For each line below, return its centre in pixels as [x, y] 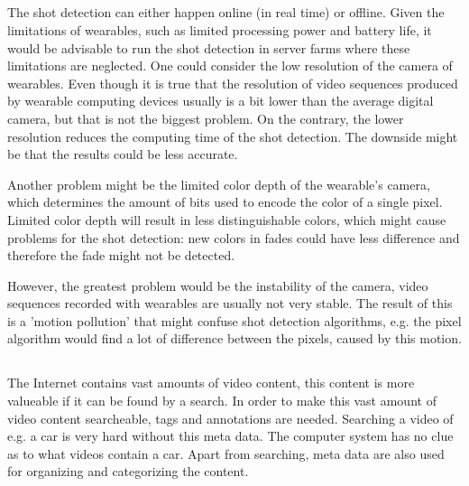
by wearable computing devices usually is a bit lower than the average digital [221, 101]
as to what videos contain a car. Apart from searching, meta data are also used [226, 453]
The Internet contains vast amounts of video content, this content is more [211, 383]
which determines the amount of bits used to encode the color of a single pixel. [225, 202]
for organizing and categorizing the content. [128, 471]
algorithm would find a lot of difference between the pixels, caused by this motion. [234, 338]
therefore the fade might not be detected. [121, 255]
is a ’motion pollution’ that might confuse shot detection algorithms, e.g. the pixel [234, 320]
